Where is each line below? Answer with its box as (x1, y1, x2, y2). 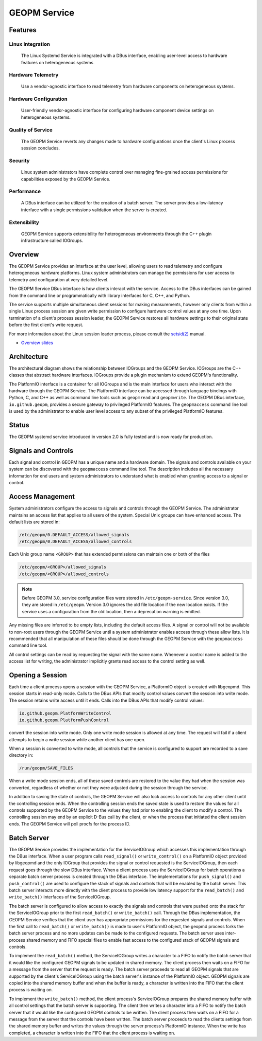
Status (9, 421, 30, 429)
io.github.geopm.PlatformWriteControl (19, 711, 112, 716)
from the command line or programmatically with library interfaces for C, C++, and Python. (9, 292, 190, 298)
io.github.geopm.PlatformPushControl (19, 717, 109, 723)
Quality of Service (9, 127, 53, 133)
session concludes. (21, 145, 60, 151)
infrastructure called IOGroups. (21, 237, 83, 243)
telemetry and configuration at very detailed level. (9, 276, 109, 282)
